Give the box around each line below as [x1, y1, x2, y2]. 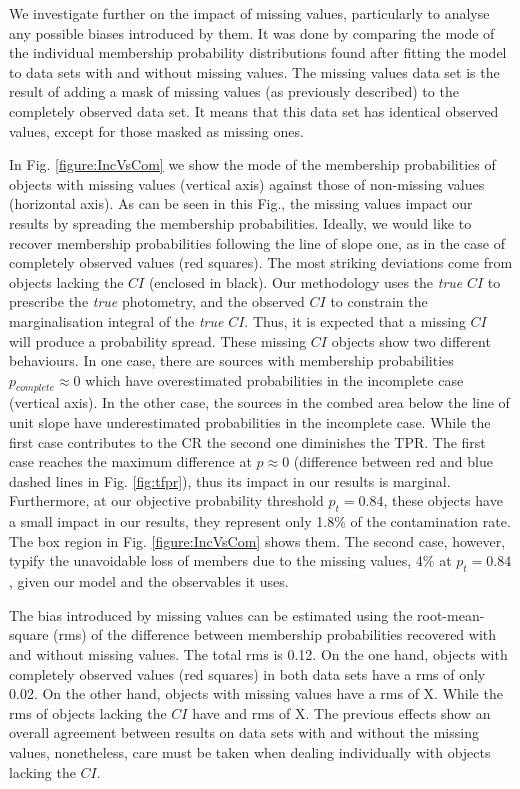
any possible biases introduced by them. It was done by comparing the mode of [9, 22, 495, 43]
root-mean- [417, 604, 485, 625]
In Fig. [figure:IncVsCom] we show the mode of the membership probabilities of [9, 154, 496, 175]
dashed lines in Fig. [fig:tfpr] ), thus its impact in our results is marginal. [9, 470, 451, 491]
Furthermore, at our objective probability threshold [9, 490, 324, 511]
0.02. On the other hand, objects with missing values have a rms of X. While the [9, 683, 503, 704]
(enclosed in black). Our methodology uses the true [148, 271, 463, 292]
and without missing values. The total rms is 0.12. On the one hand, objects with [9, 644, 508, 665]
